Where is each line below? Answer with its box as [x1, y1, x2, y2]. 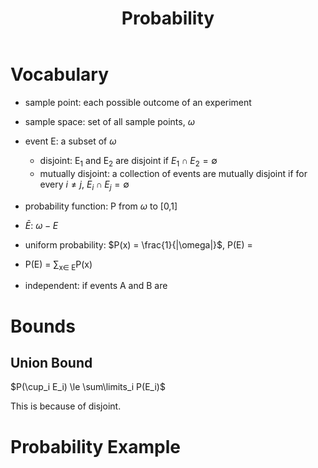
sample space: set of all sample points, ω [24, 115, 195, 127]
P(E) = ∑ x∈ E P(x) [24, 258, 93, 272]
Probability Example [10, 435, 181, 458]
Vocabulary [10, 63, 109, 86]
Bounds [10, 315, 76, 337]
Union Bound [10, 354, 93, 371]
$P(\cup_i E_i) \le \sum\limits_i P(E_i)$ [10, 381, 166, 393]
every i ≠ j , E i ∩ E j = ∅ [39, 178, 130, 192]
